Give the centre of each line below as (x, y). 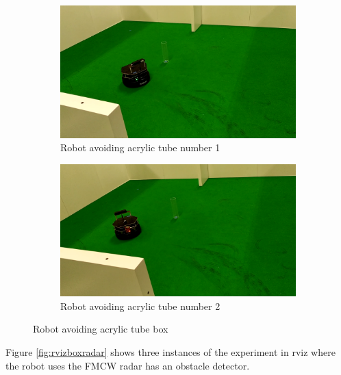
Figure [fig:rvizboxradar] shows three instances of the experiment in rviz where (170, 351)
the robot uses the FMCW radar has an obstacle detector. (128, 365)
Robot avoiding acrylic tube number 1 (140, 147)
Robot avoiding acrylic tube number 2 (140, 306)
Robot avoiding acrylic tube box (101, 329)
